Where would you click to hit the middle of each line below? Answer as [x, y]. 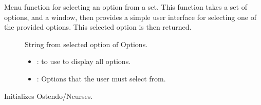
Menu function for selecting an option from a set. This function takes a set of [126, 7]
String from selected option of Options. [86, 44]
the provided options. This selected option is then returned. [98, 27]
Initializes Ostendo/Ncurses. [49, 96]
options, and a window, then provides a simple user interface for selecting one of [130, 17]
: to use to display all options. [84, 61]
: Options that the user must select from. [101, 78]
